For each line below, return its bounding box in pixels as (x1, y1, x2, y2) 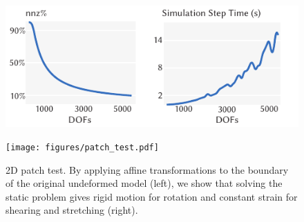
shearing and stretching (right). (6, 203, 138, 217)
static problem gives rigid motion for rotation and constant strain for (6, 189, 298, 203)
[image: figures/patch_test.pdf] (6, 142, 159, 152)
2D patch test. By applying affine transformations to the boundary (6, 162, 289, 176)
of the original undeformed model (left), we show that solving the (6, 176, 283, 190)
